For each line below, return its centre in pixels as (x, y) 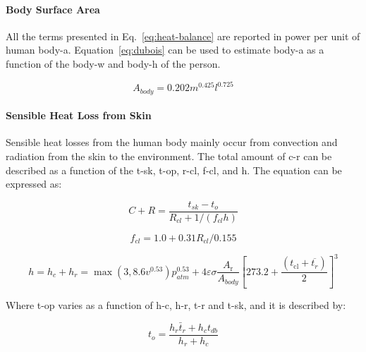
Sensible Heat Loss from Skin (79, 115)
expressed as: (34, 184)
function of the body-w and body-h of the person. (113, 63)
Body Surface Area (53, 9)
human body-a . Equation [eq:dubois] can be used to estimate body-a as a (165, 50)
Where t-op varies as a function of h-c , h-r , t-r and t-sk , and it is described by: (176, 305)
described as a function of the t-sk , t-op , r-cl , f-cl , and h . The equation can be (174, 170)
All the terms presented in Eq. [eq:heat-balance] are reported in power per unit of (183, 36)
